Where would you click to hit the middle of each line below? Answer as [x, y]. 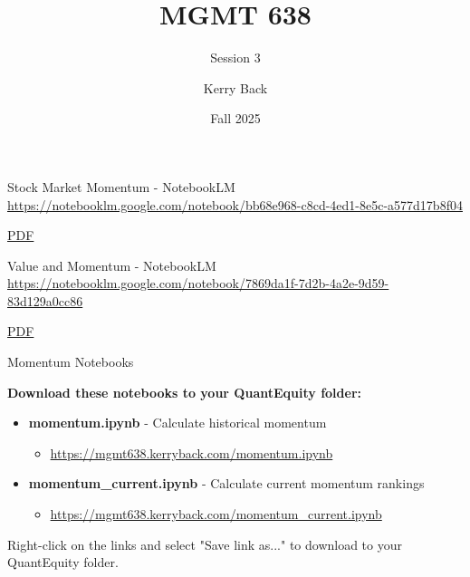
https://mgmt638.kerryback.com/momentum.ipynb [192, 452]
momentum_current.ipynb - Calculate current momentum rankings [226, 483]
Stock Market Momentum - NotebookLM [121, 186]
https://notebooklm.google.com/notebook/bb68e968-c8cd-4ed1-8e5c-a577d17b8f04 [235, 204]
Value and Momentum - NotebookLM [112, 265]
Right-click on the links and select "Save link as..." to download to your [205, 544]
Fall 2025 [235, 118]
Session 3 [235, 58]
